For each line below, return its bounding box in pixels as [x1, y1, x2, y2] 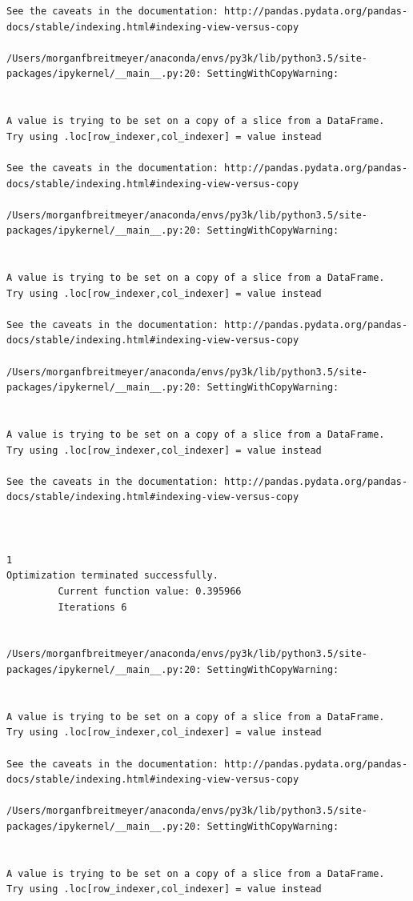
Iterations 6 [58, 601, 127, 613]
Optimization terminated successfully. [6, 570, 219, 582]
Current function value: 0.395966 [58, 585, 242, 597]
